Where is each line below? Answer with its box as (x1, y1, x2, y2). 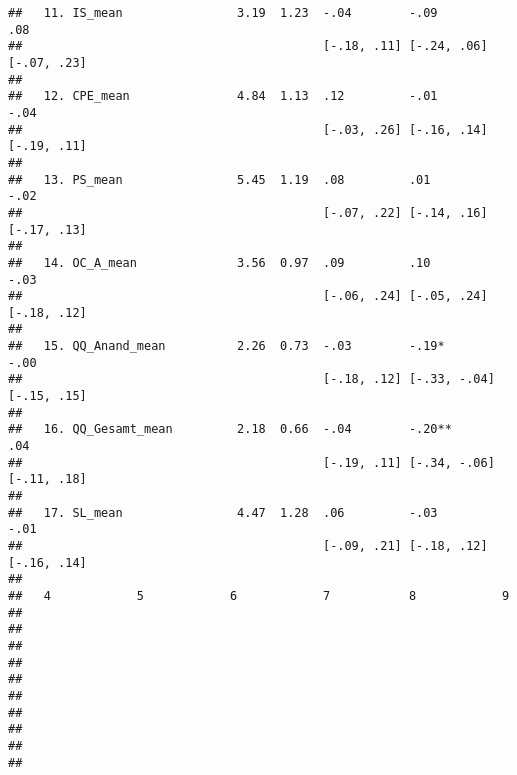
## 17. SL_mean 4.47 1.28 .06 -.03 (8, 505, 438, 520)
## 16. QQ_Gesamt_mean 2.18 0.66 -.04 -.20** (8, 422, 452, 437)
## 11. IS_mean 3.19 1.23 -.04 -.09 (8, 6, 438, 20)
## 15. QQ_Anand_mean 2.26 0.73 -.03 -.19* (8, 339, 445, 354)
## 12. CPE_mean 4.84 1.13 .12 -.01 (8, 89, 438, 104)
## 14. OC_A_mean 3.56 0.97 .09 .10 (8, 255, 431, 270)
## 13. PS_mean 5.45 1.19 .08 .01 (8, 172, 431, 187)
